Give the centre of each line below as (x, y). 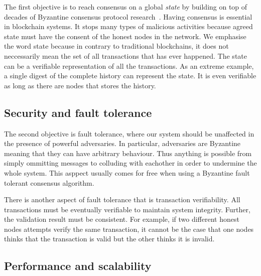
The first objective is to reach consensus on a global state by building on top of (126, 7)
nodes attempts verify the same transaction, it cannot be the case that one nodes (129, 229)
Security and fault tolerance (78, 112)
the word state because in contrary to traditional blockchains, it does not (116, 46)
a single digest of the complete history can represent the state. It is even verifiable (130, 76)
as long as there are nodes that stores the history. (80, 85)
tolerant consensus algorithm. (49, 182)
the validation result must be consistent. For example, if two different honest (122, 219)
